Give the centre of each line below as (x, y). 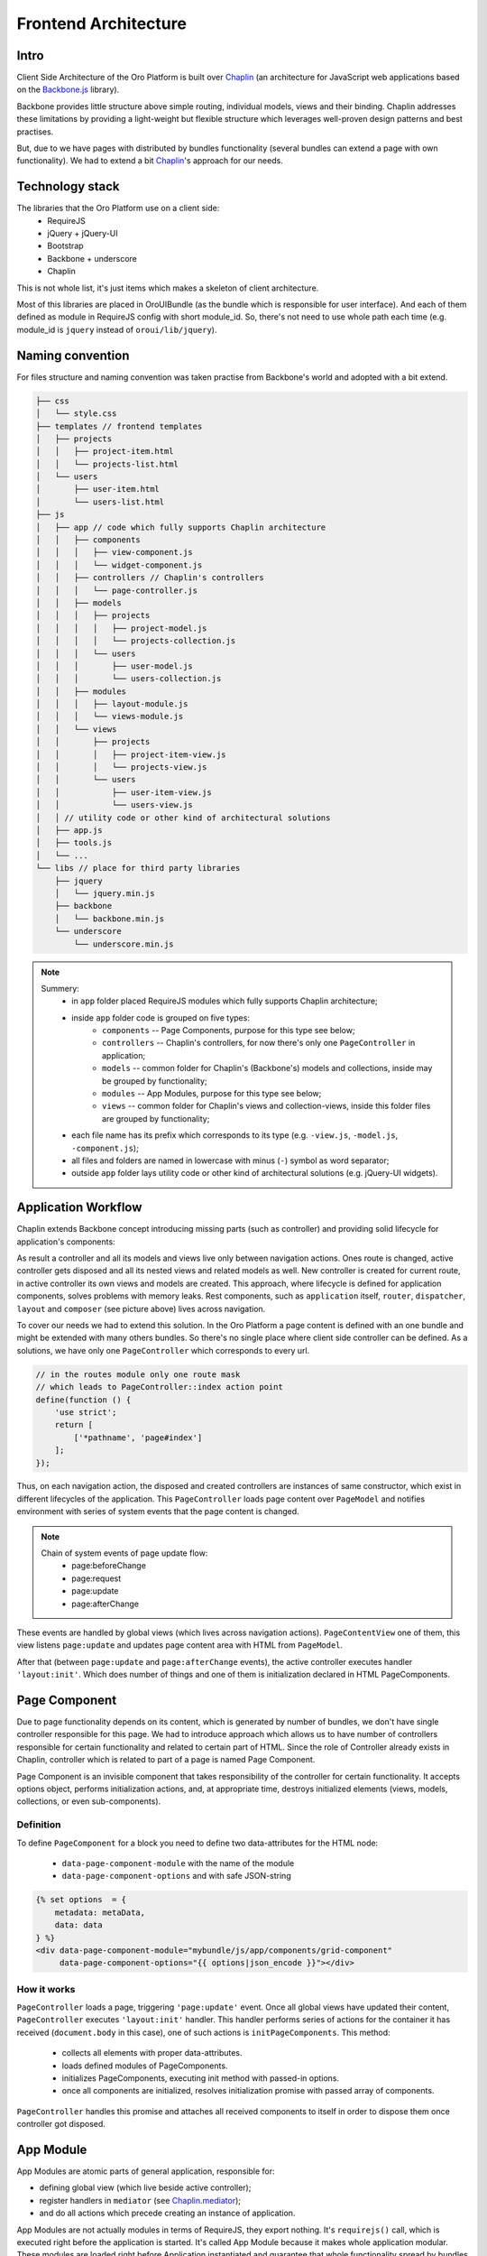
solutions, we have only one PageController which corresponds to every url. (163, 1350)
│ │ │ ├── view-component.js (114, 552)
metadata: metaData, (100, 1912)
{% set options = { (81, 1900)
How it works (46, 1989)
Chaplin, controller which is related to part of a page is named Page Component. (166, 1760)
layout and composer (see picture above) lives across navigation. (141, 1308)
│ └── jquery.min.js (105, 893)
